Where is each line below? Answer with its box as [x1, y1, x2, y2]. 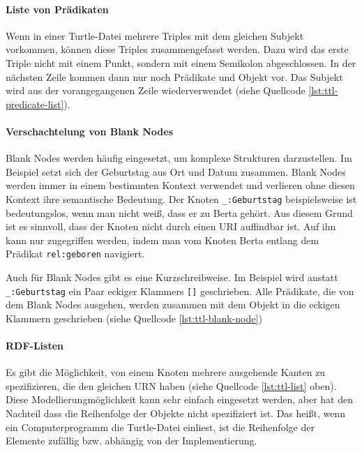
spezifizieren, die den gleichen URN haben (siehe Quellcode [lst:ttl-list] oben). [6, 378, 337, 393]
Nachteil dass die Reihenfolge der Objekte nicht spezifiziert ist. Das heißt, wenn [6, 406, 345, 421]
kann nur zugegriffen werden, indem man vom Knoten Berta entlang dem [6, 232, 319, 247]
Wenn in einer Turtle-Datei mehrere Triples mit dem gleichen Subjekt [6, 28, 304, 43]
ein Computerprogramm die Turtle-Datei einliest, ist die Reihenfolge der [6, 419, 315, 434]
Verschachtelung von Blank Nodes [6, 123, 174, 138]
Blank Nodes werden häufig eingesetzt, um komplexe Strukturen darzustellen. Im [6, 151, 352, 165]
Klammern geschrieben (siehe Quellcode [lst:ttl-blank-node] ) [6, 310, 262, 325]
